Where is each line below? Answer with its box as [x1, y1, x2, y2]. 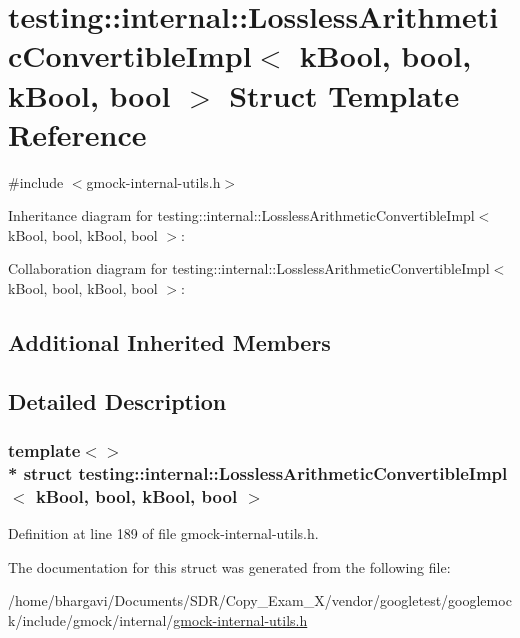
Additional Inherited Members [8, 327, 331, 358]
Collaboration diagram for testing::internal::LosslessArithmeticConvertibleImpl [8, 258, 490, 279]
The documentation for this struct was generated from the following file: [8, 556, 451, 577]
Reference [8, 113, 147, 154]
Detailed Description [8, 385, 227, 416]
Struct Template [229, 74, 460, 115]
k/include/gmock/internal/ [8, 610, 174, 631]
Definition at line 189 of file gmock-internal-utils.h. [8, 523, 319, 544]
